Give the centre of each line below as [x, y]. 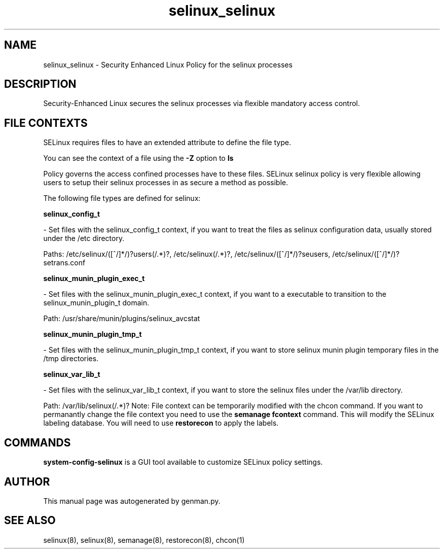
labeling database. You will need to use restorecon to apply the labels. [161, 423]
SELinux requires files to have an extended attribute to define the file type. [167, 143]
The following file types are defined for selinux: [122, 198]
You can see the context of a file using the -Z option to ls [138, 158]
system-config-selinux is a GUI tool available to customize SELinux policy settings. [183, 462]
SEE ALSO [30, 521]
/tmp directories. [71, 359]
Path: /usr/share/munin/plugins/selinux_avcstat [122, 319]
